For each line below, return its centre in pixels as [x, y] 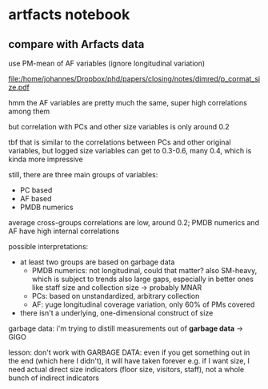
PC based [36, 190]
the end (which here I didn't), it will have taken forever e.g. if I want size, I [129, 361]
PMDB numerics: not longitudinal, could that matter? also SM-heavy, [144, 270]
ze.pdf [19, 87]
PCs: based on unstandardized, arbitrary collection [116, 296]
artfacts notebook [69, 15]
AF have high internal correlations [64, 231]
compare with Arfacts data [76, 44]
